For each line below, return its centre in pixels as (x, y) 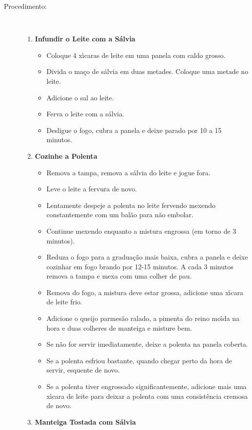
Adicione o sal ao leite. (80, 97)
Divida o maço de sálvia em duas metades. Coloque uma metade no (147, 71)
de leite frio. (64, 302)
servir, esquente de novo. (83, 370)
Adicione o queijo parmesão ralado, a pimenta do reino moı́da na (143, 318)
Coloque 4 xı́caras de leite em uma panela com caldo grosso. (136, 55)
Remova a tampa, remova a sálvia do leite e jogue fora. (128, 172)
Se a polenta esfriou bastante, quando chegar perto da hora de (139, 360)
